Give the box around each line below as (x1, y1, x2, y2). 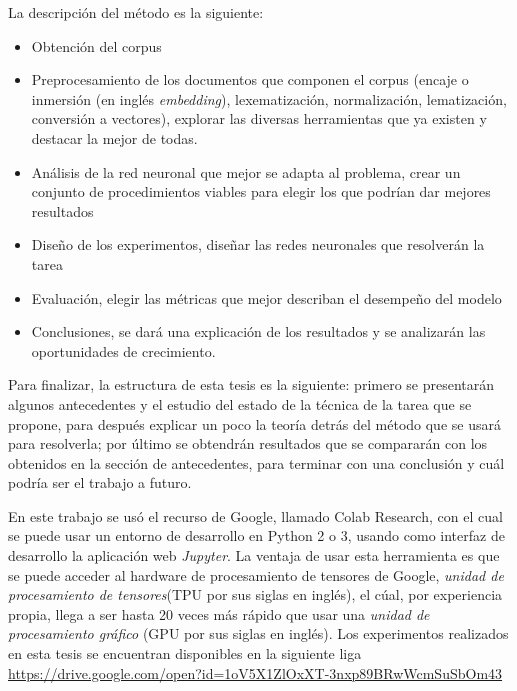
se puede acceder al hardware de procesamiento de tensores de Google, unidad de (8, 564, 504, 585)
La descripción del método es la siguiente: (8, 2, 264, 22)
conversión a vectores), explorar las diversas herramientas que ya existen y (31, 108, 487, 129)
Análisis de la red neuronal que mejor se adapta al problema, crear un (31, 161, 461, 182)
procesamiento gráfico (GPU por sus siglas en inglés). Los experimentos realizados (8, 623, 509, 644)
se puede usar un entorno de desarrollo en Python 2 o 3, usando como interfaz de (8, 525, 505, 546)
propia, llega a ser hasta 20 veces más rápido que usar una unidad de (8, 603, 430, 624)
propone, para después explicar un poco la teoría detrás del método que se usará (8, 413, 501, 434)
